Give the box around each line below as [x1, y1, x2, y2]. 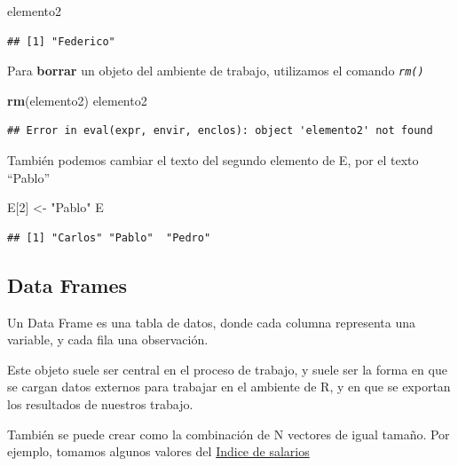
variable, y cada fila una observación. [7, 330, 209, 349]
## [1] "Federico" [7, 35, 115, 48]
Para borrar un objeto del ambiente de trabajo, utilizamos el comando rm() [7, 61, 424, 80]
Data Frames [7, 271, 128, 298]
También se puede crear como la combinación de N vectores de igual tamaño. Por [7, 424, 450, 443]
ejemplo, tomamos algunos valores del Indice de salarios [7, 442, 310, 461]
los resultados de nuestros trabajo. [7, 394, 193, 413]
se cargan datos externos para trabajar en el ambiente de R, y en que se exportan [7, 377, 451, 396]
